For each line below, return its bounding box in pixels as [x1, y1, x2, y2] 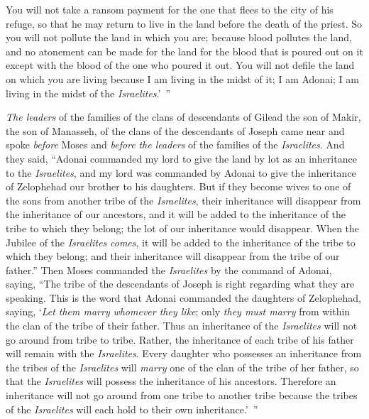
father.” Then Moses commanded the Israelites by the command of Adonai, [6, 262, 332, 277]
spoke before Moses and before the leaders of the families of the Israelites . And [6, 137, 345, 152]
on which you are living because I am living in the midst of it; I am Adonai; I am [6, 71, 359, 86]
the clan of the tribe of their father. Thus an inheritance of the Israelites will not [6, 318, 358, 333]
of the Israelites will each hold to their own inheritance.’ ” [6, 401, 258, 416]
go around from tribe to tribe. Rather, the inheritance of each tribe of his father [6, 332, 354, 347]
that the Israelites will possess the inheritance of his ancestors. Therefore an [6, 374, 336, 388]
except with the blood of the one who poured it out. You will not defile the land [6, 58, 355, 72]
